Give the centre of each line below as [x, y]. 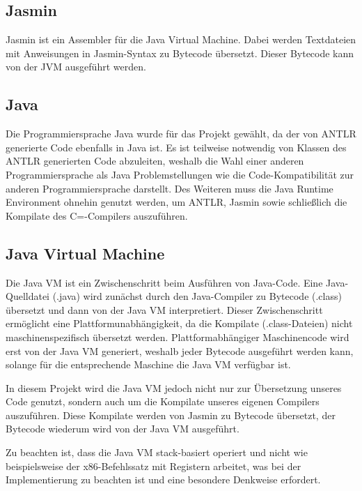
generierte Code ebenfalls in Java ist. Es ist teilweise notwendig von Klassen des [176, 147]
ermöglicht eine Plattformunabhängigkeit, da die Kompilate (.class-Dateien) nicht [179, 323]
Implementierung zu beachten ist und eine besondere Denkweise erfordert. [163, 479]
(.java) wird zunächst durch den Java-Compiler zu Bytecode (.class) [197, 296]
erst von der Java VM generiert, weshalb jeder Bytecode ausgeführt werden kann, [180, 350]
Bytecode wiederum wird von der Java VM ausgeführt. [123, 429]
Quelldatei [28, 296]
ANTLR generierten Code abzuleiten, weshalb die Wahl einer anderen [155, 161]
